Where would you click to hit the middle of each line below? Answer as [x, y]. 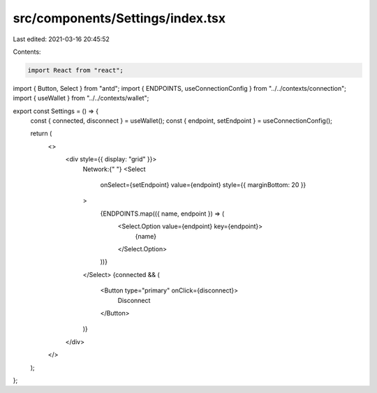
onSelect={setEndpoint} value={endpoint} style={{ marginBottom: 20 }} [203, 185]
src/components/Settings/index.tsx [119, 18]
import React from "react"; [75, 70]
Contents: [27, 52]
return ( [41, 133]
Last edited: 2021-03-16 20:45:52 [61, 39]
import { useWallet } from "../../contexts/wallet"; [81, 98]
